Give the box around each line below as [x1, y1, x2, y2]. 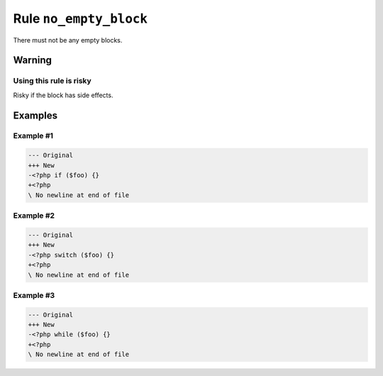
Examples [13, 109, 58, 121]
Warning [13, 54, 52, 67]
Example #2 [13, 211, 55, 221]
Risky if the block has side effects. [13, 91, 113, 99]
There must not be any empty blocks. [13, 35, 123, 44]
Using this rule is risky [13, 76, 91, 86]
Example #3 [13, 290, 55, 300]
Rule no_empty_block [13, 11, 148, 26]
